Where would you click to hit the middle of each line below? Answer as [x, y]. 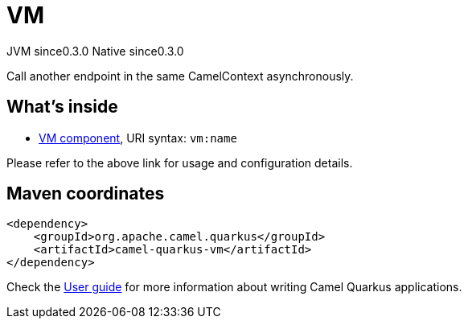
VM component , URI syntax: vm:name [138, 138]
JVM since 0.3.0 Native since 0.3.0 [95, 51]
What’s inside [62, 107]
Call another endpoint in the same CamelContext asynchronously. [180, 76]
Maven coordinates [86, 194]
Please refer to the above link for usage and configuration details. [180, 162]
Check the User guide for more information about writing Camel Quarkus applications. [234, 287]
